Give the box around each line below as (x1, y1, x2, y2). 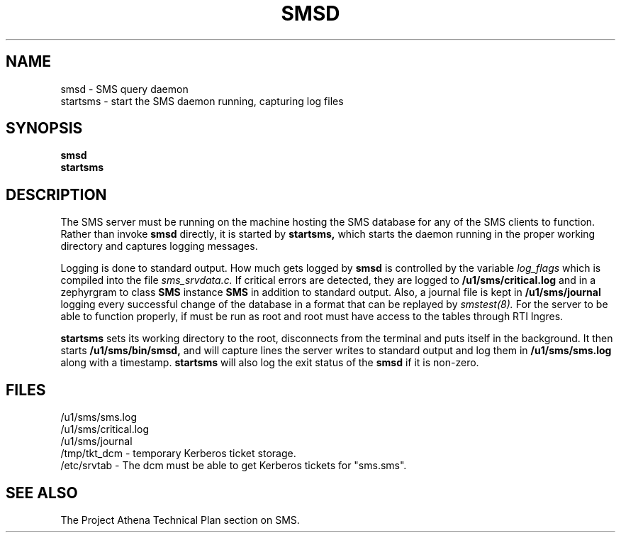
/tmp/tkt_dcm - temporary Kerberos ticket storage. (60, 447, 296, 460)
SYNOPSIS (6, 119, 83, 138)
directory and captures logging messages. (60, 240, 258, 253)
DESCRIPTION (6, 185, 107, 204)
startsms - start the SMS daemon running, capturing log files (60, 94, 344, 107)
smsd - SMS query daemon (60, 82, 189, 95)
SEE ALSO (6, 483, 78, 502)
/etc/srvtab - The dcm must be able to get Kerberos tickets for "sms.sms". (60, 459, 407, 472)
